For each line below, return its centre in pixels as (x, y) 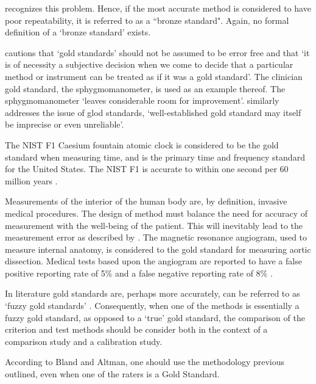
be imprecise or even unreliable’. (65, 124)
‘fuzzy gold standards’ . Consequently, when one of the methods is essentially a (152, 306)
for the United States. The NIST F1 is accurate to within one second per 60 (147, 169)
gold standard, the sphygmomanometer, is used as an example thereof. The (145, 88)
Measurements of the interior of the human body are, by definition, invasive (146, 201)
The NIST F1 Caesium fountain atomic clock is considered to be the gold (142, 144)
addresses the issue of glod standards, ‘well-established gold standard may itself (153, 112)
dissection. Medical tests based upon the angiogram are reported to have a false (153, 261)
